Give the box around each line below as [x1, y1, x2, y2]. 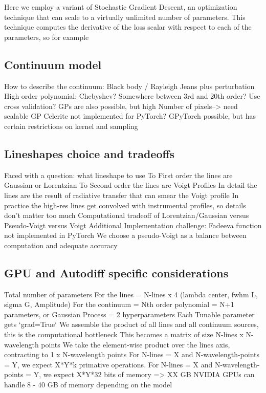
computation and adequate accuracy [4, 239, 118, 250]
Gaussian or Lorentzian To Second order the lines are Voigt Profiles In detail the [4, 180, 257, 190]
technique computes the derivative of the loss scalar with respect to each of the [4, 21, 252, 32]
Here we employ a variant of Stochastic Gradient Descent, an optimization [4, 2, 237, 12]
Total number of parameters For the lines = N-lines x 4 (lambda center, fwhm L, [4, 289, 258, 299]
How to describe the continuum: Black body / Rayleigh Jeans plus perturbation [4, 80, 255, 91]
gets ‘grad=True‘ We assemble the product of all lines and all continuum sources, [4, 319, 259, 330]
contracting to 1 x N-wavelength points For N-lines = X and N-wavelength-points [4, 349, 260, 360]
